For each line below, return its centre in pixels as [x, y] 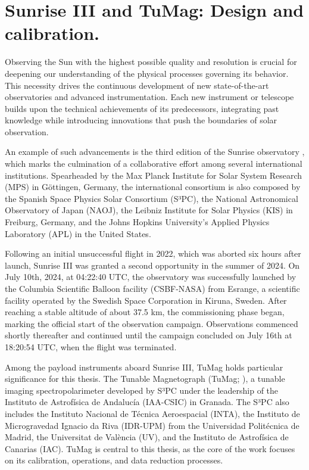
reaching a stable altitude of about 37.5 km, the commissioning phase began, [145, 312]
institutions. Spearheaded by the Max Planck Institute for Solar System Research [154, 175]
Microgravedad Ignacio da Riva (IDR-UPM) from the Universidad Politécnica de [152, 425]
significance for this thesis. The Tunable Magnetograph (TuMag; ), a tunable [145, 379]
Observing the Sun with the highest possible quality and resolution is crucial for [151, 62]
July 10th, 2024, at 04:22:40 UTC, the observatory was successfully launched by [151, 277]
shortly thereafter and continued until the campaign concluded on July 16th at [149, 335]
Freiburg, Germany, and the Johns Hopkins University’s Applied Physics [137, 222]
